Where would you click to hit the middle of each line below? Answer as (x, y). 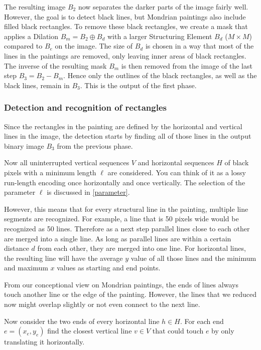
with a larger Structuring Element (160, 36)
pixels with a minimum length (50, 172)
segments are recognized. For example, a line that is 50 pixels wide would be (121, 219)
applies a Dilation (31, 36)
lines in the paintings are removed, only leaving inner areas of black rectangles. (125, 55)
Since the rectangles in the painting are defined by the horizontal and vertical (123, 126)
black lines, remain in (37, 85)
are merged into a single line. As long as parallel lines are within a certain (118, 238)
